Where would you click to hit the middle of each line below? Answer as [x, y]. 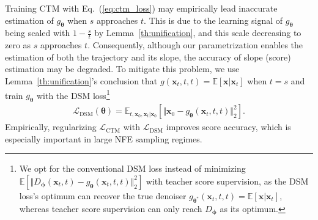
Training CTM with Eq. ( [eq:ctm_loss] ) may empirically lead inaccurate [141, 8]
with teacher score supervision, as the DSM [227, 181]
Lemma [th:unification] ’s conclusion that [81, 81]
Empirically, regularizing [51, 127]
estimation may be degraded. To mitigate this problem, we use [122, 69]
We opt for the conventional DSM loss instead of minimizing [132, 168]
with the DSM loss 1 [73, 94]
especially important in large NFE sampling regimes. [104, 138]
